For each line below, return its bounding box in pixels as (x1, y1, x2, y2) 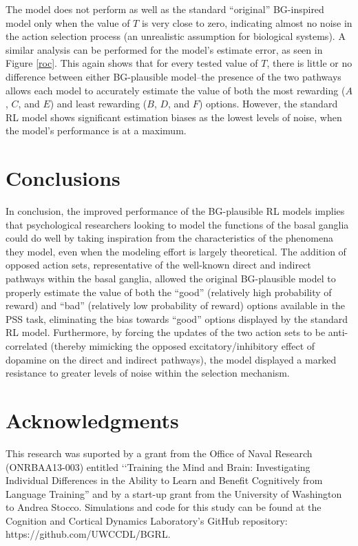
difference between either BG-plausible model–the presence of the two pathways (6, 69, 341, 83)
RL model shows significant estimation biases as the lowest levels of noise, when (6, 109, 342, 124)
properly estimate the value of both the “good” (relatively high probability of (6, 284, 332, 299)
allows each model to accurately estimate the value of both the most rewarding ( (6, 83, 346, 97)
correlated (6, 339, 48, 353)
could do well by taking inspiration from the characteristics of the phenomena (6, 231, 334, 245)
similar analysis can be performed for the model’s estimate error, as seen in (6, 42, 323, 56)
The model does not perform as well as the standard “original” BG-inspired (6, 2, 324, 16)
